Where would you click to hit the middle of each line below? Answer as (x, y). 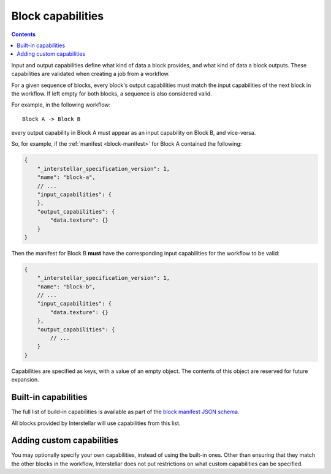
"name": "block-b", (67, 287)
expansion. (25, 380)
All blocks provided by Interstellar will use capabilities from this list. (96, 423)
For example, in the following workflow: (61, 105)
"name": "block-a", (67, 177)
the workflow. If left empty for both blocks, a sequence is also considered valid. (112, 93)
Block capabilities (58, 16)
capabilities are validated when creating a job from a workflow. (90, 74)
